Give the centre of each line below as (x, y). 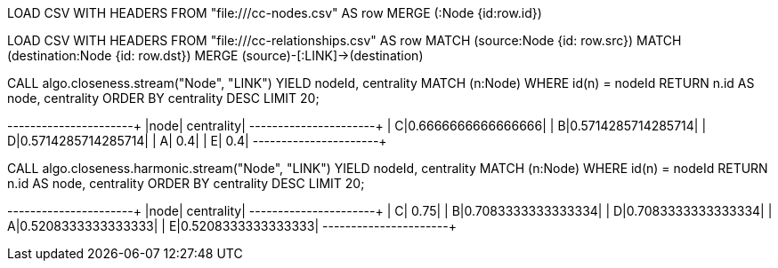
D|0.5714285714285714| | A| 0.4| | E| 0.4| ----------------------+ (197, 141)
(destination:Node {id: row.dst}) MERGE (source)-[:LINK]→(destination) (215, 55)
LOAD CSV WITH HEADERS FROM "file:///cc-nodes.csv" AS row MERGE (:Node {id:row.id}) (275, 13)
